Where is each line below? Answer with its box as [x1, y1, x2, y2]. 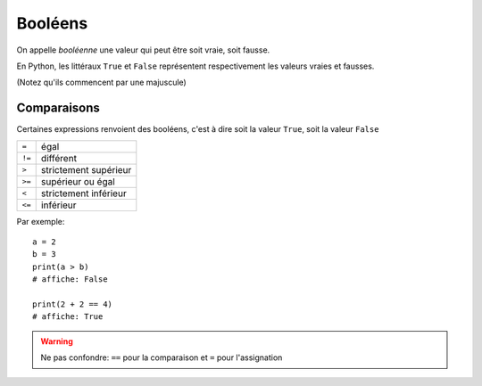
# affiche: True [32, 312, 104, 322]
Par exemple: [16, 216, 65, 226]
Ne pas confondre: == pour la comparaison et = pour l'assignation [40, 352, 283, 363]
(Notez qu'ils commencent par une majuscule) [16, 77, 187, 88]
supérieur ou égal [40, 175, 115, 187]
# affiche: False [32, 275, 108, 284]
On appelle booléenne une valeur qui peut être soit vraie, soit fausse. [16, 45, 270, 55]
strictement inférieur [40, 187, 127, 200]
